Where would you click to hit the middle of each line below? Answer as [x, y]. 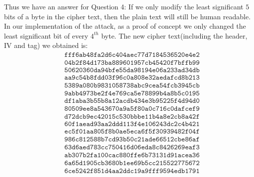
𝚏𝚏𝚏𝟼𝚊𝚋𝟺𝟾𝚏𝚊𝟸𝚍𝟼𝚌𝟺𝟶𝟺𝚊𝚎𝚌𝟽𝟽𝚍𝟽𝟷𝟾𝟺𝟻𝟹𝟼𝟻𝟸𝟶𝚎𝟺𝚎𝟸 [132, 55]
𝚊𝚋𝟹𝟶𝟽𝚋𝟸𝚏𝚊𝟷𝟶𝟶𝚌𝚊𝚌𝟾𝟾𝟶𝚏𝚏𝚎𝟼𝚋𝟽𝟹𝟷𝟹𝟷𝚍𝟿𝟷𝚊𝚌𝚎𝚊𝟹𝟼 [132, 155]
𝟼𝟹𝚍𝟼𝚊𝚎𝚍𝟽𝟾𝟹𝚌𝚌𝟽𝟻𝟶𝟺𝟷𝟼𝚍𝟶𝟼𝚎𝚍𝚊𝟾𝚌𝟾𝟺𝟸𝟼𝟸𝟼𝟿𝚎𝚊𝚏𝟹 [132, 148]
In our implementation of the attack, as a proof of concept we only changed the [125, 26]
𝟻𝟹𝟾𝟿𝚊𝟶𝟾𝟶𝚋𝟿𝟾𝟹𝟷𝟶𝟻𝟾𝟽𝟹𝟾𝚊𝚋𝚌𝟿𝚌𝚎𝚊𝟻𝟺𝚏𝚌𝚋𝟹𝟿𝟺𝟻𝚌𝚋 [132, 86]
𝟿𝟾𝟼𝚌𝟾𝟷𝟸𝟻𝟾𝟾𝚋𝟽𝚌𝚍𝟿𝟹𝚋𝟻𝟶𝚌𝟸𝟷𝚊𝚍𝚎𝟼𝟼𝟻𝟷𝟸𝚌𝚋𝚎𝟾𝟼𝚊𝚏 [132, 140]
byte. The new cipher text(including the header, [174, 35]
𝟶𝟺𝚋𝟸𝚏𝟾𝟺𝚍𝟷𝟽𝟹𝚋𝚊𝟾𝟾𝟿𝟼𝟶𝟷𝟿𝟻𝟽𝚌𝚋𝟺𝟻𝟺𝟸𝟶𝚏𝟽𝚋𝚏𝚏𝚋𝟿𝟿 [132, 63]
